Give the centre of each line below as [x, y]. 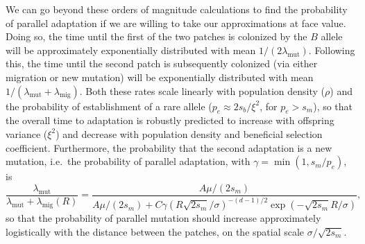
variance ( [27, 133]
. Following [332, 50]
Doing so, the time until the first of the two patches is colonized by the [156, 36]
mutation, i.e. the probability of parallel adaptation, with [128, 161]
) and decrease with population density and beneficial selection [189, 133]
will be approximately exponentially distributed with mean [131, 50]
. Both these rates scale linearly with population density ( [202, 90]
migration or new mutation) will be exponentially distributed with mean [160, 77]
